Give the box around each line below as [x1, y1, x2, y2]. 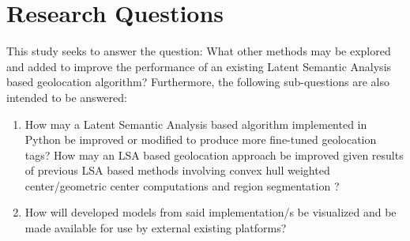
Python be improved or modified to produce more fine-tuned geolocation [24, 131, 377, 148]
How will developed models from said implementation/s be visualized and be [24, 204, 397, 220]
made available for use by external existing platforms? [24, 220, 287, 236]
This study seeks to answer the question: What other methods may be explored [6, 43, 391, 59]
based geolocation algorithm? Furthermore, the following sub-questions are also [6, 73, 389, 90]
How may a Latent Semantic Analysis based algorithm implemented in [24, 115, 367, 132]
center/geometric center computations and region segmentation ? [24, 177, 340, 194]
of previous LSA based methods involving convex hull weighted [24, 162, 330, 179]
